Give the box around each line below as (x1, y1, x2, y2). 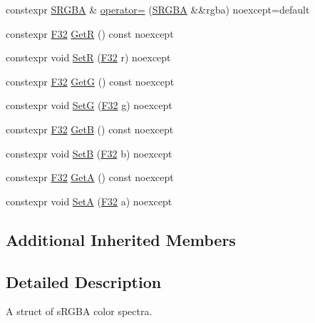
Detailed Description (6, 270, 162, 292)
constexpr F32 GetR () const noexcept (6, 26, 174, 41)
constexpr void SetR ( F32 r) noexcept (6, 50, 171, 65)
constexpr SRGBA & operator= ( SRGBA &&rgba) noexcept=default (6, 2, 310, 16)
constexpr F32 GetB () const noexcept (6, 121, 174, 136)
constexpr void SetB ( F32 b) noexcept (6, 145, 172, 160)
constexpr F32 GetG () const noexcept (6, 73, 175, 88)
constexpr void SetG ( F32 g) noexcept (6, 98, 172, 113)
